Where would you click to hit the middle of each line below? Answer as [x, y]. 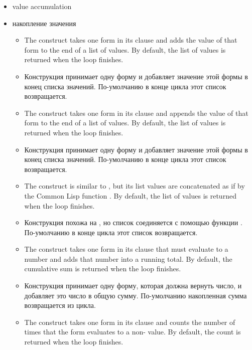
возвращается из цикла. [60, 305]
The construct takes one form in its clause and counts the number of [130, 322]
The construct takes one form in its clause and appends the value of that [136, 113]
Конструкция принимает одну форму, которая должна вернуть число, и [133, 286]
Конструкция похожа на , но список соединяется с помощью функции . [133, 222]
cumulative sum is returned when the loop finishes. [103, 269]
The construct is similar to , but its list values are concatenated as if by [135, 186]
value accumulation [42, 6]
